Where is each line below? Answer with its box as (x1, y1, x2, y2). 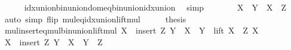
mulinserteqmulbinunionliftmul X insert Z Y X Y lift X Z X (4, 24, 259, 36)
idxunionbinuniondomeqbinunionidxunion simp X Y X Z (24, 1, 287, 13)
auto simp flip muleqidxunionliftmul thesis (4, 12, 186, 25)
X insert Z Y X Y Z (4, 35, 103, 48)
